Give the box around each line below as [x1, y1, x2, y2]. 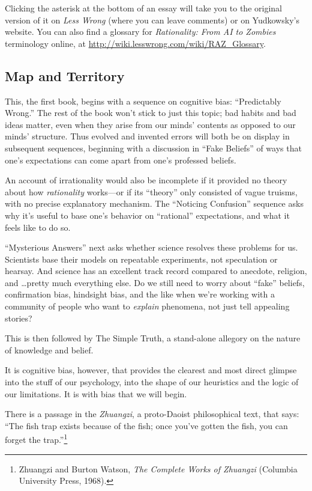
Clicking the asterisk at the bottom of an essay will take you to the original [5, 2, 282, 14]
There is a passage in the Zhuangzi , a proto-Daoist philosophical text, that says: [5, 407, 299, 420]
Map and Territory [5, 66, 125, 85]
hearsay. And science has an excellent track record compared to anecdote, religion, [5, 264, 307, 277]
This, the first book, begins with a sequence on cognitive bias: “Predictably [5, 94, 281, 107]
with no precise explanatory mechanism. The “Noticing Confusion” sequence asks [5, 197, 304, 210]
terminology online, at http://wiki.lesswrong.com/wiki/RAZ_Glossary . [5, 37, 266, 49]
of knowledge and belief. [5, 343, 94, 356]
